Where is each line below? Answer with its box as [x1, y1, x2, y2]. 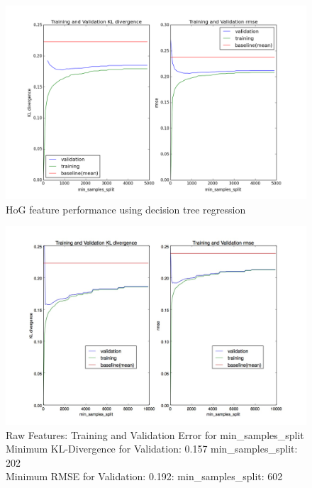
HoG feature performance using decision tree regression [6, 201, 246, 216]
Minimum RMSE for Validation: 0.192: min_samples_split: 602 [6, 469, 283, 484]
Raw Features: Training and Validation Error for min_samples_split [6, 427, 304, 442]
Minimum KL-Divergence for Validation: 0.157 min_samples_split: [6, 441, 298, 456]
